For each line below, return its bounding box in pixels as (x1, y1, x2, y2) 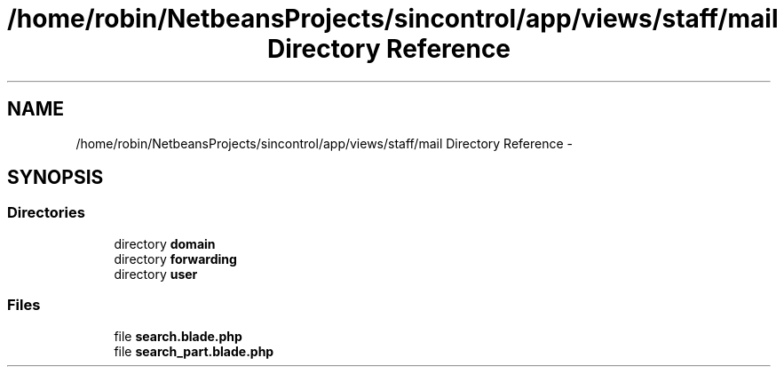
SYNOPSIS (7, 166, 104, 189)
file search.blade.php (114, 328, 242, 344)
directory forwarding (114, 251, 237, 267)
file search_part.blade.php (114, 343, 274, 359)
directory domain (114, 235, 216, 251)
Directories (7, 203, 85, 222)
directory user (114, 266, 198, 282)
